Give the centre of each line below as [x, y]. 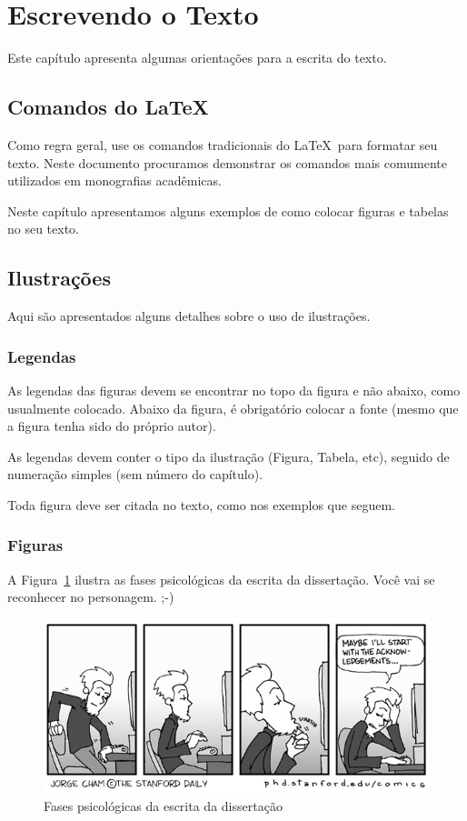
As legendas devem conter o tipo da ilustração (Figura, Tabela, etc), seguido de [229, 456]
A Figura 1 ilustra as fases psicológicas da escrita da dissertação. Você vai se [221, 579]
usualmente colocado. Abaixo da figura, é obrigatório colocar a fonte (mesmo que [233, 408]
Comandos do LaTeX [108, 107]
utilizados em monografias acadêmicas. [114, 180]
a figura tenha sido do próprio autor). [112, 426]
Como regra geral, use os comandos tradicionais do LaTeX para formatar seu [223, 144]
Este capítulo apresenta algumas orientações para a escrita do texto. [197, 58]
